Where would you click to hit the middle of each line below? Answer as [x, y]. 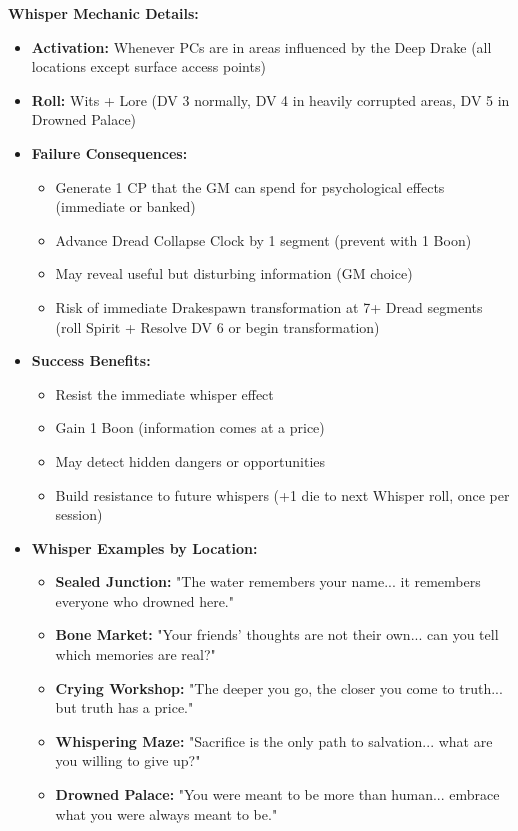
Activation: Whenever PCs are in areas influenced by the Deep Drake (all [261, 46]
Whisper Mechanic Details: [103, 13]
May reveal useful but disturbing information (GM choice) [234, 273]
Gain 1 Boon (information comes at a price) [190, 427]
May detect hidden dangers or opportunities [190, 460]
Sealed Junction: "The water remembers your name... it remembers [268, 581]
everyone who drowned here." [144, 600]
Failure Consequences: [109, 152]
